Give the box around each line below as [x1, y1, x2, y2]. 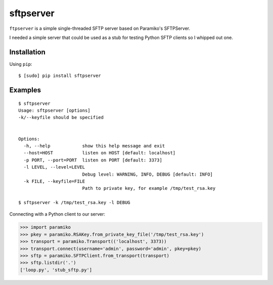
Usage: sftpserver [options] [18, 108, 90, 113]
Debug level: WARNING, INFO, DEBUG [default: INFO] [82, 171, 213, 177]
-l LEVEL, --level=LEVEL [23, 165, 85, 170]
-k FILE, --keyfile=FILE [23, 178, 85, 184]
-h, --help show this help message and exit [23, 143, 165, 149]
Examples [9, 86, 41, 95]
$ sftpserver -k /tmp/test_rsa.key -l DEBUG [18, 200, 131, 206]
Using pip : [9, 61, 32, 67]
